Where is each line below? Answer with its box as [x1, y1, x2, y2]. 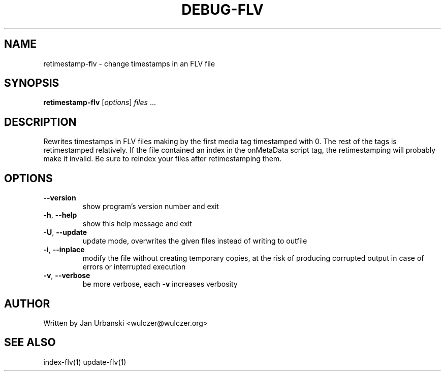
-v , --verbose [43, 271, 90, 280]
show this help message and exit [82, 219, 192, 228]
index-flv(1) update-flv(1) [43, 357, 126, 366]
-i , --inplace [43, 245, 85, 254]
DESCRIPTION [4, 115, 77, 128]
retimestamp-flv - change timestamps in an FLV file [43, 59, 215, 68]
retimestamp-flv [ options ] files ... [43, 98, 156, 107]
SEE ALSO [4, 336, 56, 349]
